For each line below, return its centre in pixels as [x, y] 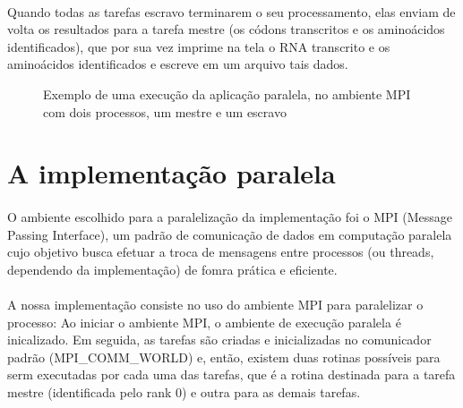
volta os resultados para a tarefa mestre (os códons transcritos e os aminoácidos [226, 29]
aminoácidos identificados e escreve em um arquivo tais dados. [178, 64]
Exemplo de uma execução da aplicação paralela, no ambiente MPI [227, 93]
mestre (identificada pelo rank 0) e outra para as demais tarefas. [184, 392]
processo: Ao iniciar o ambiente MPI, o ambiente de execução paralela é [204, 322]
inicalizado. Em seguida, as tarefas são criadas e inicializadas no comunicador [219, 340]
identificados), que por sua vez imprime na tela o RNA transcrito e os [199, 46]
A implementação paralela [171, 173]
